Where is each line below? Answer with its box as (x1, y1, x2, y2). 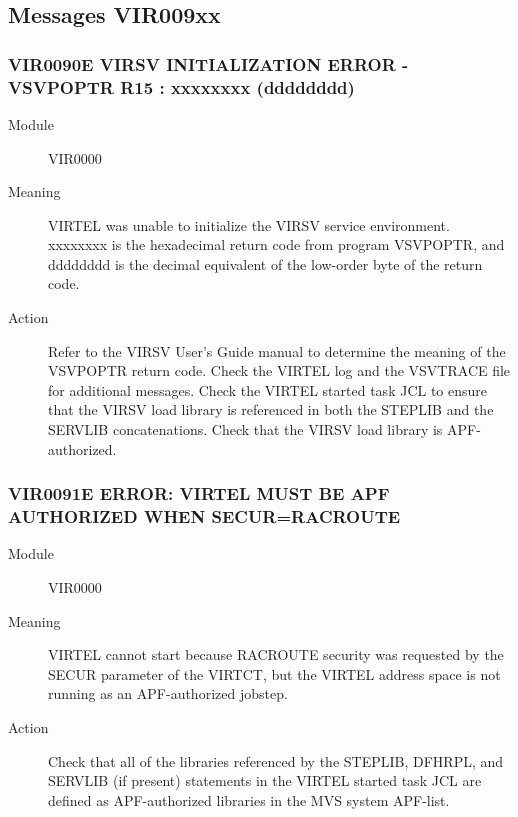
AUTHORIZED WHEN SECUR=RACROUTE (8, 504, 401, 529)
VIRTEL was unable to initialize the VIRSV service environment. (48, 214, 450, 235)
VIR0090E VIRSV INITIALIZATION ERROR (8, 51, 396, 76)
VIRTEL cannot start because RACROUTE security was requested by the (48, 644, 504, 665)
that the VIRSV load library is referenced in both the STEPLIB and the (48, 399, 494, 420)
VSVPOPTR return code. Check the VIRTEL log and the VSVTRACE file (48, 360, 511, 381)
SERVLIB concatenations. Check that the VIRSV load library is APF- (48, 419, 481, 440)
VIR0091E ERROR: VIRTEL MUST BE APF (8, 481, 390, 506)
